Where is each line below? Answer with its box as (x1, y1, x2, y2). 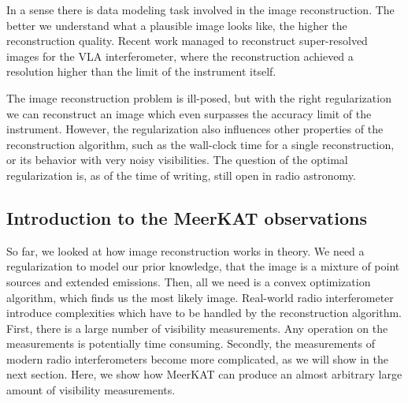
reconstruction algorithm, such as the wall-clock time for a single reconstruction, (6, 136, 395, 152)
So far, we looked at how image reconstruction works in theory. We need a (6, 242, 365, 259)
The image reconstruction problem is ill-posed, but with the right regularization (6, 89, 391, 106)
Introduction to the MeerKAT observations (6, 205, 367, 229)
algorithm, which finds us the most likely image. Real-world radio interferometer (6, 289, 394, 305)
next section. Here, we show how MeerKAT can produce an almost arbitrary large (6, 366, 402, 382)
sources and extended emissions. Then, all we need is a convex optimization (6, 273, 371, 289)
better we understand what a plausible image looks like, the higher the (6, 17, 347, 33)
